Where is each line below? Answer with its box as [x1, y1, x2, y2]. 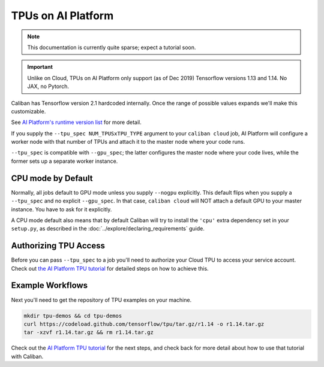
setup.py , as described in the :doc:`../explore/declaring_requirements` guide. [11, 225, 205, 232]
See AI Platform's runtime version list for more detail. [11, 119, 142, 126]
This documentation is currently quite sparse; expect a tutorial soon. [27, 44, 196, 51]
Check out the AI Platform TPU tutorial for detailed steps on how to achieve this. [11, 265, 209, 272]
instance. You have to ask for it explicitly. [11, 205, 112, 213]
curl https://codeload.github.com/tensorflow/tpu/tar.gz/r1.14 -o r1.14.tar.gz [23, 320, 265, 327]
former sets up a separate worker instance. [11, 157, 118, 165]
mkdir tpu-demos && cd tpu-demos [23, 312, 122, 319]
